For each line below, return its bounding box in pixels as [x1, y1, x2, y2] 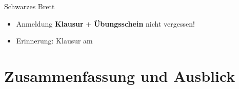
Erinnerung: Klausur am [16, 35, 93, 46]
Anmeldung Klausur [16, 18, 84, 29]
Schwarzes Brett [4, 1, 55, 11]
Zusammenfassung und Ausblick [4, 65, 235, 86]
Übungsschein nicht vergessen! [93, 18, 195, 29]
